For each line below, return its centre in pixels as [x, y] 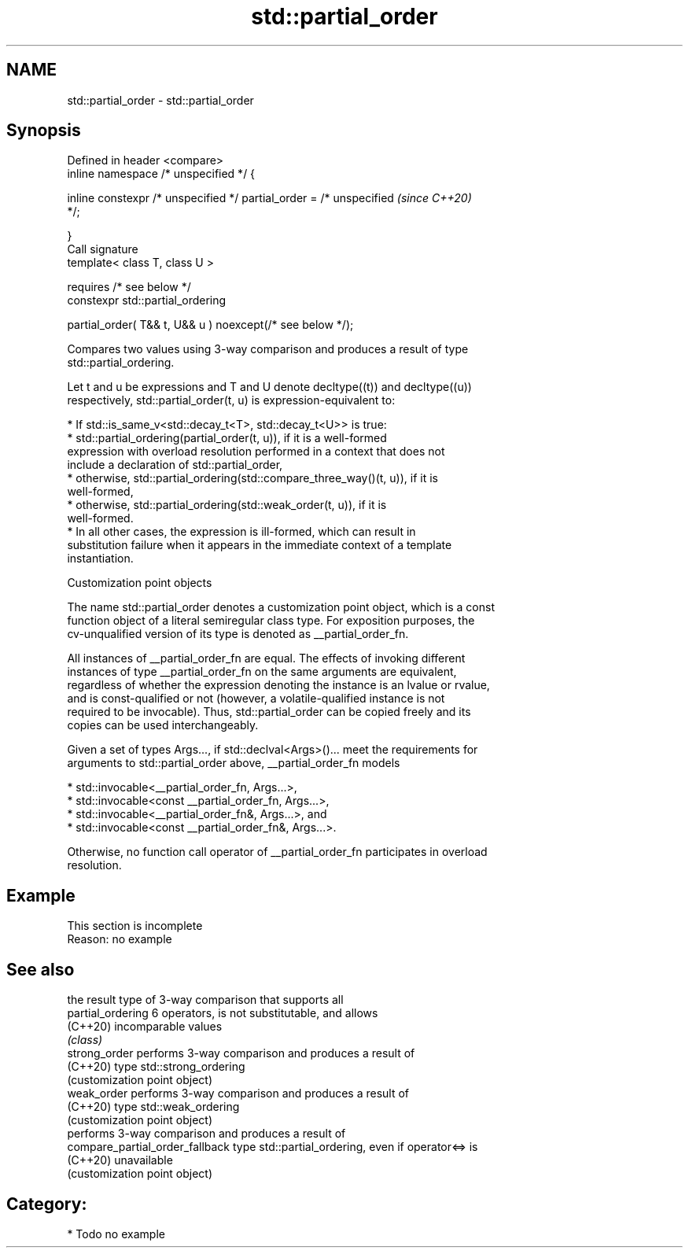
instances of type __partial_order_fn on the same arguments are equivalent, [262, 672]
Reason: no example [120, 939]
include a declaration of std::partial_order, [175, 465]
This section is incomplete [135, 926]
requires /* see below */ [129, 287]
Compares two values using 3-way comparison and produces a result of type [268, 349]
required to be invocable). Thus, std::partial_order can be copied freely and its [269, 712]
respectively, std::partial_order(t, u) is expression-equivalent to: [231, 400]
